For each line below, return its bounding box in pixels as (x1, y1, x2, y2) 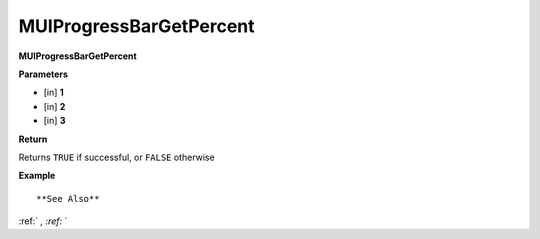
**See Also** (36, 193, 100, 204)
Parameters (18, 68, 69, 80)
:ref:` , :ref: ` (18, 215, 68, 227)
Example (18, 170, 56, 182)
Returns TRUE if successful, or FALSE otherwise (18, 151, 215, 163)
